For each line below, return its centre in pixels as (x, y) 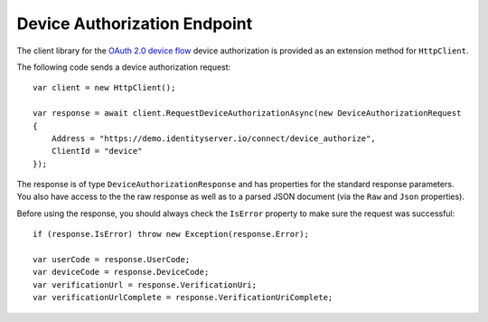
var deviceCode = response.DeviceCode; (121, 272)
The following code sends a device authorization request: (124, 67)
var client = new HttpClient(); (104, 88)
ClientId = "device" (97, 151)
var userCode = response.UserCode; (112, 260)
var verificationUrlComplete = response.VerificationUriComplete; (183, 298)
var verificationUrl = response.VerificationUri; (145, 284)
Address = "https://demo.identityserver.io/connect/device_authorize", (213, 138)
